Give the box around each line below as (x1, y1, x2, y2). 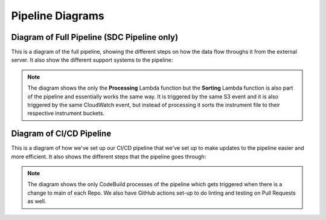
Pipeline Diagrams (11, 9, 105, 22)
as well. (27, 198, 46, 205)
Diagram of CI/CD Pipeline (11, 129, 112, 139)
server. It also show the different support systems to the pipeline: (11, 56, 173, 63)
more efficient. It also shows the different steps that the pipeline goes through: (11, 153, 206, 160)
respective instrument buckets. (27, 109, 105, 117)
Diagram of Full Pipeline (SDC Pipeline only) (11, 32, 178, 42)
